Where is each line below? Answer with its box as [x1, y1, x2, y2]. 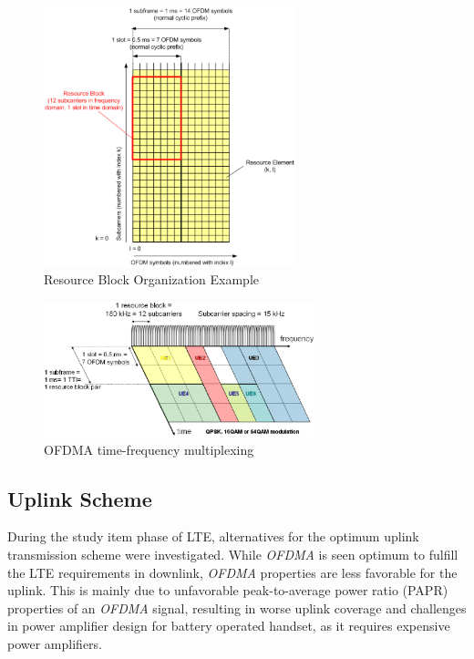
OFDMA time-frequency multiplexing [44, 439, 254, 458]
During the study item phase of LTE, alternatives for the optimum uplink [7, 527, 419, 546]
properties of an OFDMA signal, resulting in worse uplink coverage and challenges [7, 598, 467, 617]
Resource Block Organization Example [44, 270, 260, 289]
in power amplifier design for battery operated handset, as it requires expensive [7, 616, 450, 635]
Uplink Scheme [7, 484, 152, 512]
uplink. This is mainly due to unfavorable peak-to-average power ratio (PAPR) [7, 581, 448, 600]
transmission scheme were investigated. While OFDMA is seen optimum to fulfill [7, 545, 459, 564]
